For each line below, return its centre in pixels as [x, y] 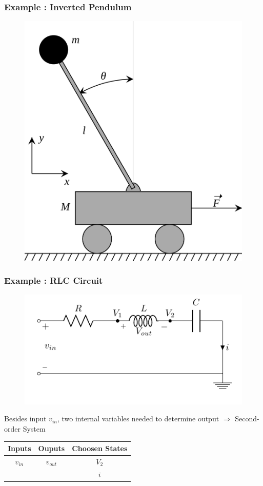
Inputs [19, 448]
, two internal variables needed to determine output [138, 419]
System [34, 428]
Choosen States [100, 448]
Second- [247, 419]
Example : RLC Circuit [54, 280]
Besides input [25, 419]
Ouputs [52, 448]
